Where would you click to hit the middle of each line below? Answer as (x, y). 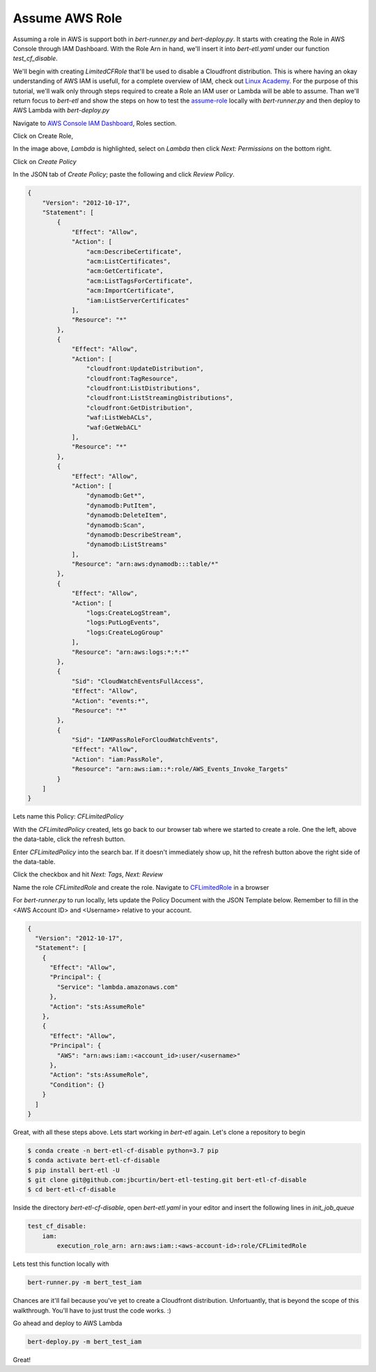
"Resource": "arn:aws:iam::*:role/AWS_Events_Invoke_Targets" (180, 769)
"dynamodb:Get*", (116, 496)
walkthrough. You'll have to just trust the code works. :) (92, 1310)
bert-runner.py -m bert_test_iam (85, 1283)
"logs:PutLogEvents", (123, 622)
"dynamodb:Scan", (116, 525)
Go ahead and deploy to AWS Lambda (68, 1323)
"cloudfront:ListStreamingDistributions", (159, 398)
